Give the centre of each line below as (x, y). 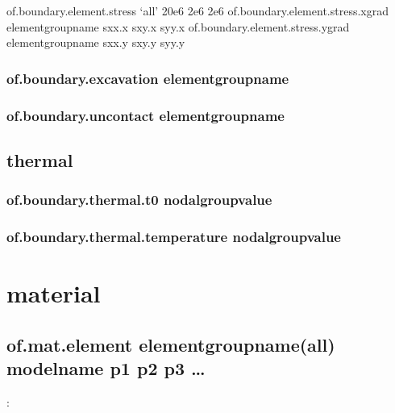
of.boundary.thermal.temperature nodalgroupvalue (174, 237)
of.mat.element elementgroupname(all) (171, 344)
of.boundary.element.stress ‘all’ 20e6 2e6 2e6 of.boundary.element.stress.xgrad (197, 10)
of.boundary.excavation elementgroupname (148, 78)
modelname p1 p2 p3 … (106, 368)
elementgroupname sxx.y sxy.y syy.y (96, 42)
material (54, 293)
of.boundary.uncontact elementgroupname (146, 115)
